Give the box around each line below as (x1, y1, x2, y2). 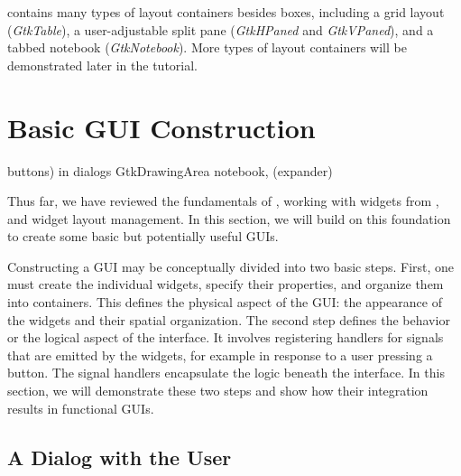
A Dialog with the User (7, 443, 232, 471)
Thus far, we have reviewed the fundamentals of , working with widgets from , (7, 191, 439, 210)
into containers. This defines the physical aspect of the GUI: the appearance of (7, 293, 442, 312)
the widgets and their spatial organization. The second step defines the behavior (7, 310, 450, 329)
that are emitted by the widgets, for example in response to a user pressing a (7, 345, 433, 364)
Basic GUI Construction (7, 108, 316, 145)
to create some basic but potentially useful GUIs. (7, 227, 279, 246)
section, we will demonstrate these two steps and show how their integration (7, 381, 429, 400)
